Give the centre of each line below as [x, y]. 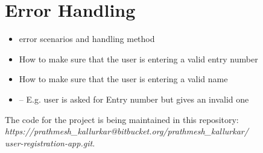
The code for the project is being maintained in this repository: [122, 119]
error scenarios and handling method [87, 39]
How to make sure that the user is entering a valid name [123, 79]
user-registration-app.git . [50, 142]
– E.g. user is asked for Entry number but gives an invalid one [134, 99]
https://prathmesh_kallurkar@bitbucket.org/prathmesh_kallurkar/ [127, 131]
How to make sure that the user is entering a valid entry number [138, 58]
